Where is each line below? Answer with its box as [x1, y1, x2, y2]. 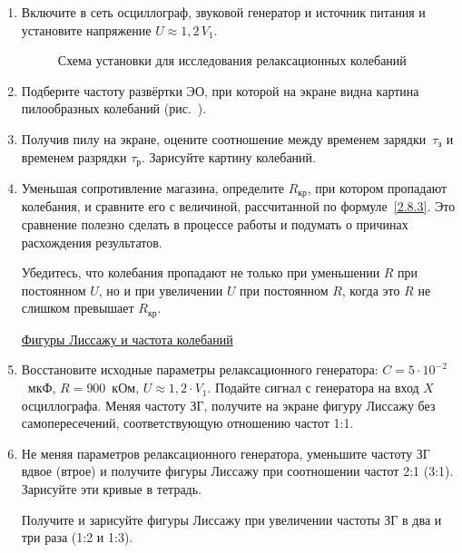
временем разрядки [21, 147, 127, 166]
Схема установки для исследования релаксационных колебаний [57, 51, 407, 70]
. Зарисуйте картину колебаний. [142, 147, 316, 166]
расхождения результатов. [21, 232, 162, 251]
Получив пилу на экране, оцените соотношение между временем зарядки [21, 129, 427, 148]
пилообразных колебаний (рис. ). [21, 99, 207, 118]
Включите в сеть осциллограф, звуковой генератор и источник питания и [21, 3, 426, 21]
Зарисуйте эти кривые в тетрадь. [21, 480, 202, 499]
